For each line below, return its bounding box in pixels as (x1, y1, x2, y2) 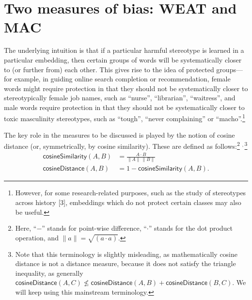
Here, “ (15, 223, 37, 233)
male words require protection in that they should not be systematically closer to (4, 102, 245, 112)
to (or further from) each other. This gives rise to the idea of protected (4, 64, 214, 74)
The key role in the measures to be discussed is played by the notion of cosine (4, 129, 235, 140)
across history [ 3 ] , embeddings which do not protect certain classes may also (15, 197, 241, 207)
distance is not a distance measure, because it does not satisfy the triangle (15, 258, 236, 268)
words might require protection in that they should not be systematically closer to (4, 83, 248, 93)
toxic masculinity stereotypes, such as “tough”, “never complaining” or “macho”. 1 (4, 112, 245, 124)
